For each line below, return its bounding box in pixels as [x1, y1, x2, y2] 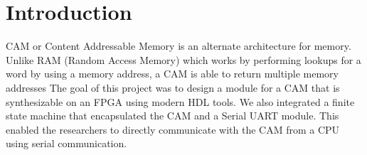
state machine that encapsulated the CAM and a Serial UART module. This [6, 108, 339, 123]
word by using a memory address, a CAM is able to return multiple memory [6, 66, 339, 81]
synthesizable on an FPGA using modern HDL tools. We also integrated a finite [6, 94, 355, 109]
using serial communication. [6, 136, 127, 151]
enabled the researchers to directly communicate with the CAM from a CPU [6, 122, 340, 137]
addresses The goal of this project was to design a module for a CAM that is [6, 80, 340, 95]
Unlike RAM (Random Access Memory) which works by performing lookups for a [6, 52, 361, 67]
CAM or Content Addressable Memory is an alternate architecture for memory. [6, 38, 351, 53]
